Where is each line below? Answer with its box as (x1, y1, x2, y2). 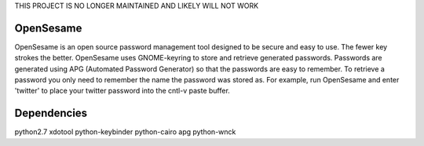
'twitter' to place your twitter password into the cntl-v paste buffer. (14, 86, 231, 96)
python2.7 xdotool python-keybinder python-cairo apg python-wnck (14, 127, 236, 137)
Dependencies (14, 107, 88, 120)
